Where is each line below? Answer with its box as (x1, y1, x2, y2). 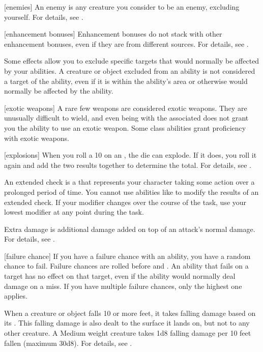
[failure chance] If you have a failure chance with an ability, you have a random (4, 250, 251, 261)
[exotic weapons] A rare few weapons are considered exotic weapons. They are (4, 102, 247, 113)
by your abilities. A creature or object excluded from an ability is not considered (4, 65, 255, 76)
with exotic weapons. (4, 132, 70, 143)
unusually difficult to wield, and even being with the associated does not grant (4, 112, 249, 123)
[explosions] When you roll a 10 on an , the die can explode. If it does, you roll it (4, 150, 257, 160)
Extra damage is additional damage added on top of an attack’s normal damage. (4, 223, 255, 234)
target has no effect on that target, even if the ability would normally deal (4, 271, 236, 281)
